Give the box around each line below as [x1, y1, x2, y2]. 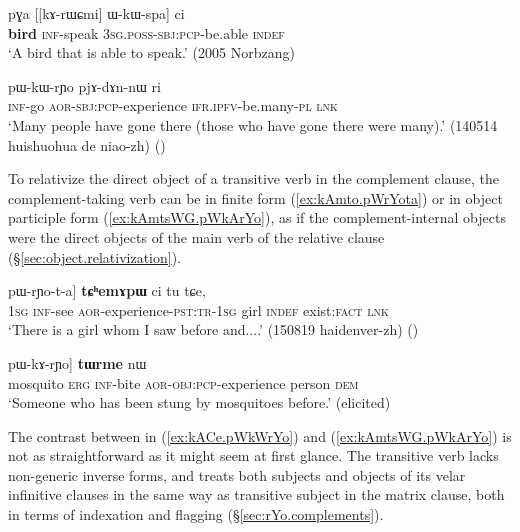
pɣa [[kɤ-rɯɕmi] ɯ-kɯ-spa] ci [8, 3, 185, 23]
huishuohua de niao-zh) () [8, 134, 166, 155]
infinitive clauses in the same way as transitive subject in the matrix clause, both [8, 484, 505, 505]
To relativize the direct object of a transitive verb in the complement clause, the [8, 168, 500, 189]
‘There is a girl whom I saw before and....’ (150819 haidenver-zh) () [8, 319, 419, 340]
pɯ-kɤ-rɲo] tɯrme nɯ [8, 352, 147, 373]
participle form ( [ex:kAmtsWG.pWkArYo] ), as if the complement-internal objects [8, 207, 506, 228]
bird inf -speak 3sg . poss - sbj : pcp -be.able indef [8, 22, 285, 43]
